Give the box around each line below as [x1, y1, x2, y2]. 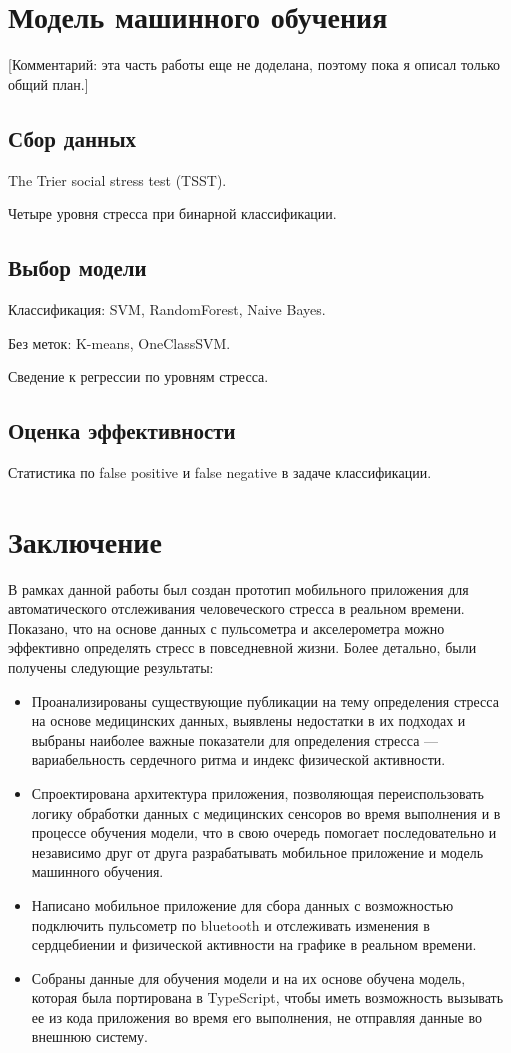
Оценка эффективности [8, 415, 236, 446]
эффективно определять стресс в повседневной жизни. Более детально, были [8, 637, 477, 658]
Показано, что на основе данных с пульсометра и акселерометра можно [8, 617, 445, 638]
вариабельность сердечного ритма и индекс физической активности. [31, 749, 446, 770]
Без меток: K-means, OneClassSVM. [8, 332, 231, 353]
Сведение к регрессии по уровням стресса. [8, 366, 269, 387]
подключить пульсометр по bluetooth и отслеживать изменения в [31, 914, 430, 935]
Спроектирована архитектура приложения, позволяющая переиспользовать [31, 782, 484, 803]
